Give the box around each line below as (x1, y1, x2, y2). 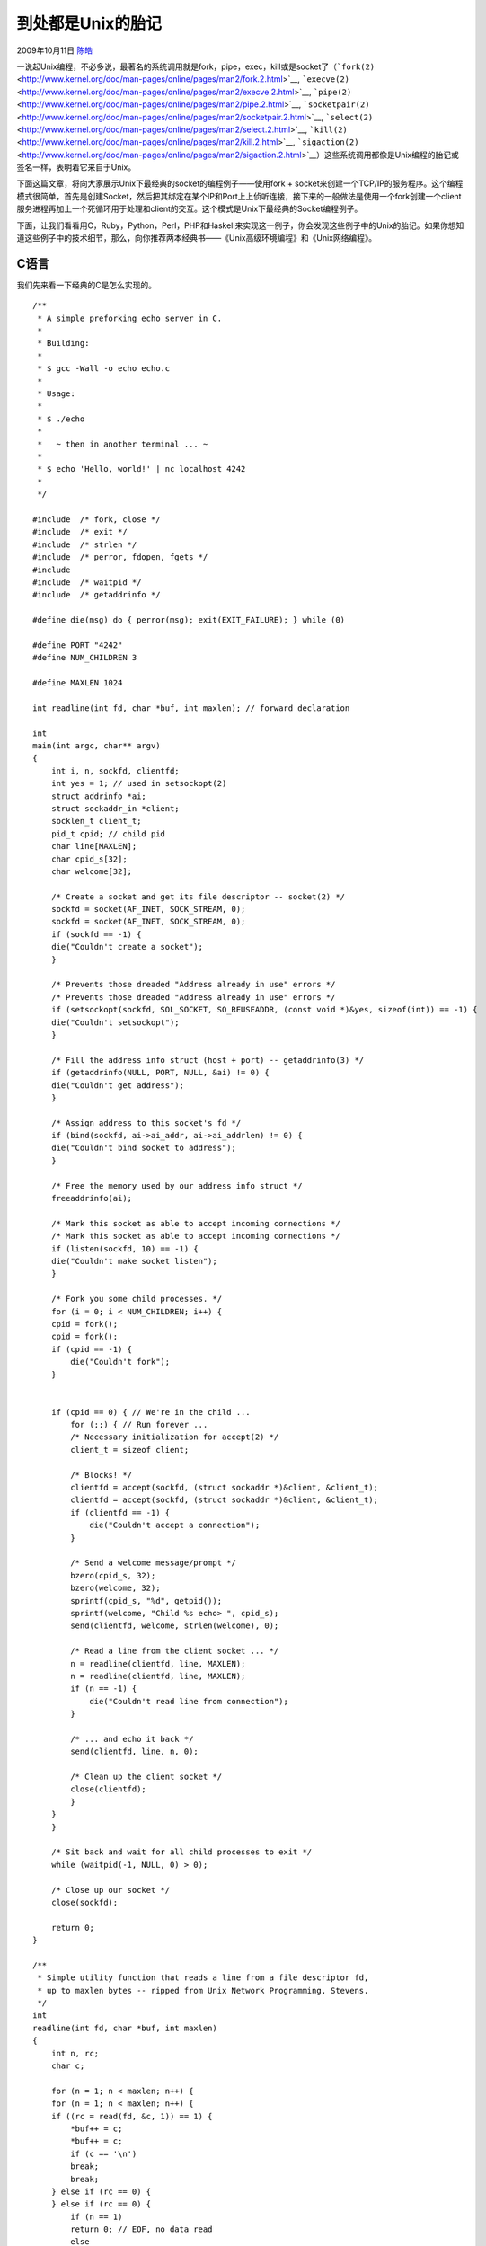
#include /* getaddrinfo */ (32, 589, 161, 600)
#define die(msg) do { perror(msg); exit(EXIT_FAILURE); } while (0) (32, 615, 346, 625)
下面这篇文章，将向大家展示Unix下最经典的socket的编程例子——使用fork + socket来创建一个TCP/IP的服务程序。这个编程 (16, 178, 464, 189)
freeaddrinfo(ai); (50, 1193, 133, 1204)
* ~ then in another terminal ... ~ (37, 438, 208, 449)
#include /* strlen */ (32, 539, 137, 550)
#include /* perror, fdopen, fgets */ (32, 553, 208, 562)
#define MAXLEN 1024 (32, 678, 123, 688)
